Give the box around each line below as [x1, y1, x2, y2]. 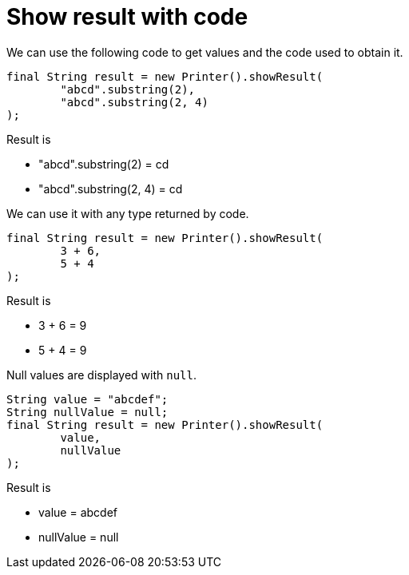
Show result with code [6, 3, 248, 30]
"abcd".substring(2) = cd [38, 157, 169, 171]
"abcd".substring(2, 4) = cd [38, 181, 183, 196]
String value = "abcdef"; [6, 392, 169, 406]
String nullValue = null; [6, 405, 169, 418]
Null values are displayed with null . [6, 367, 197, 382]
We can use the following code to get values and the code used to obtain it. [6, 45, 403, 59]
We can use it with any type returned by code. [6, 206, 249, 220]
